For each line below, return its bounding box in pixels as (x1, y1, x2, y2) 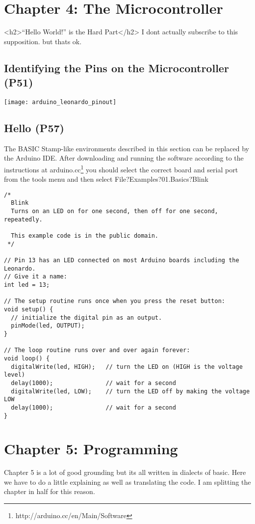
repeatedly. (4, 216, 43, 223)
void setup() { (4, 305, 53, 313)
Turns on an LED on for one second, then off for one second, (11, 208, 218, 215)
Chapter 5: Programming (4, 439, 178, 459)
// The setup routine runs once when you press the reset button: (4, 298, 226, 305)
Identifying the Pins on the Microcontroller (4, 60, 229, 75)
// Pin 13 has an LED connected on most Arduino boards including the (4, 257, 239, 264)
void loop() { (4, 355, 50, 362)
